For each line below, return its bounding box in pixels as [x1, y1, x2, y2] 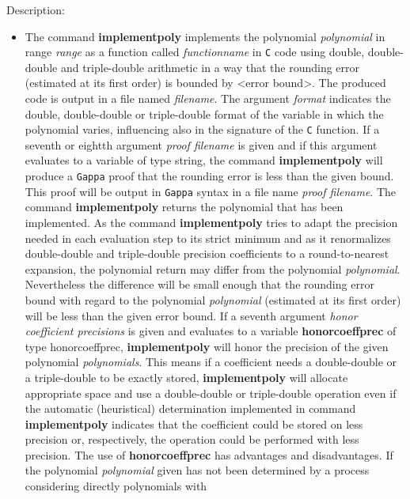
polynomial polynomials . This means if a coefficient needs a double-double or [25, 353, 397, 370]
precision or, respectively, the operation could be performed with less [25, 431, 359, 448]
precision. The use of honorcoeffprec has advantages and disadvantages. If [25, 446, 393, 463]
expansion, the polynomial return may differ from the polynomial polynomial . [25, 260, 401, 277]
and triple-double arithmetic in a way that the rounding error [60, 59, 360, 75]
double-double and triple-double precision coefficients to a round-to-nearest [25, 245, 389, 262]
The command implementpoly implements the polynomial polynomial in [25, 28, 385, 44]
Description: [6, 2, 65, 17]
